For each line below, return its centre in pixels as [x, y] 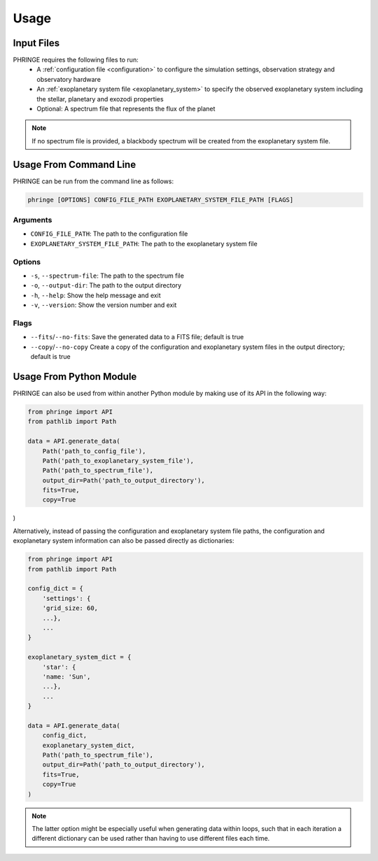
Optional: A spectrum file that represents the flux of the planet [126, 109]
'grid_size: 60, [70, 608]
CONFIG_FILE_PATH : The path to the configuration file [109, 234]
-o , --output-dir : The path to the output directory [106, 285]
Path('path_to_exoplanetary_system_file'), [118, 461]
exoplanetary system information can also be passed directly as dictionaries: [124, 541]
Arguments [33, 220]
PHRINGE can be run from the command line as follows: [93, 181]
